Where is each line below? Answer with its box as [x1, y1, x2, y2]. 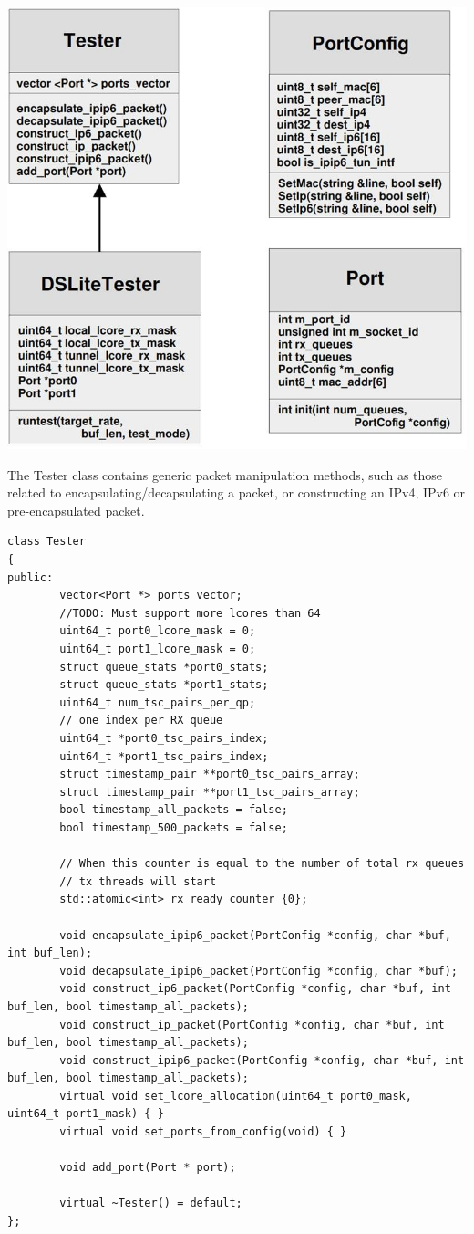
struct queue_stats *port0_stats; [59, 660, 269, 674]
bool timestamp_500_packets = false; [59, 821, 288, 834]
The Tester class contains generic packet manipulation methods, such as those [7, 465, 443, 484]
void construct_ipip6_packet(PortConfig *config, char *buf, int [59, 1053, 465, 1067]
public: [7, 570, 54, 584]
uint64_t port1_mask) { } [7, 1107, 164, 1121]
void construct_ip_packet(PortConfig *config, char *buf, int [59, 1018, 445, 1031]
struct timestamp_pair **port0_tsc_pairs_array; [59, 768, 360, 781]
